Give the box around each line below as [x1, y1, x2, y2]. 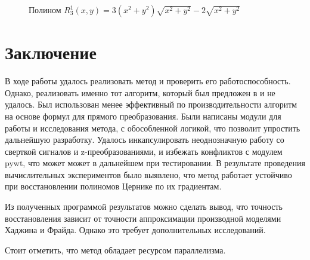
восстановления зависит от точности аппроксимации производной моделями [5, 212, 281, 224]
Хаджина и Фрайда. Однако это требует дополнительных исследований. [5, 224, 266, 236]
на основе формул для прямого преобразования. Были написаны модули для [5, 109, 281, 122]
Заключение [5, 40, 97, 65]
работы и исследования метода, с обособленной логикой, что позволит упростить [5, 121, 300, 134]
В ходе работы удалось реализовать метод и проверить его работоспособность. [5, 75, 291, 87]
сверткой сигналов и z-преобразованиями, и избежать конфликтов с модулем [5, 145, 283, 157]
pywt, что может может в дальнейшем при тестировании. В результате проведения [5, 157, 305, 169]
